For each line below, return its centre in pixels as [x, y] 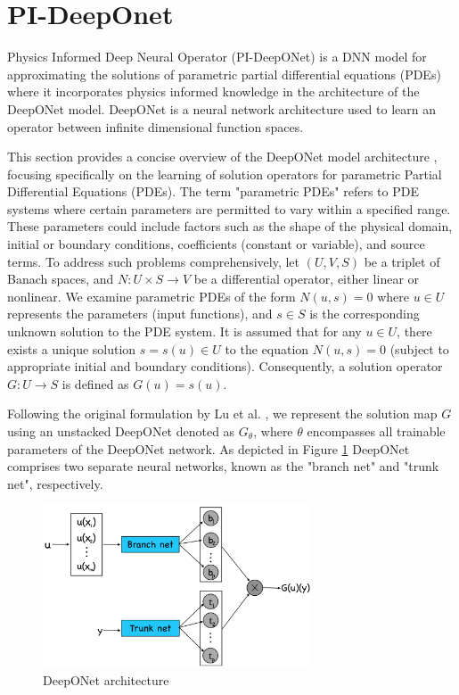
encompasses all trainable [376, 431]
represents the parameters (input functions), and [140, 314]
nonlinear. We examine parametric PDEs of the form [152, 296]
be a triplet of [402, 261]
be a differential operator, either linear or [307, 279]
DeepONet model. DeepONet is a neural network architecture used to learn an [221, 108]
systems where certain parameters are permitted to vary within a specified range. [229, 208]
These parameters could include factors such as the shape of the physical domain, [230, 226]
